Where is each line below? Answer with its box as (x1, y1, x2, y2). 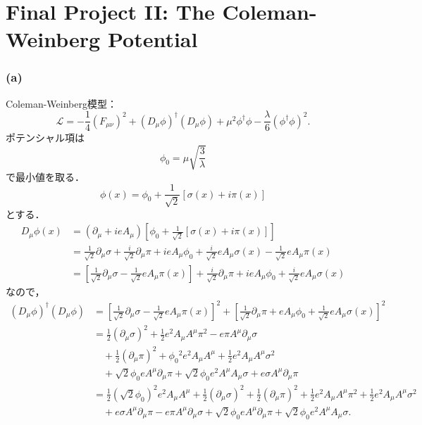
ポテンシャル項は (6, 130, 85, 145)
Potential (107, 25, 198, 53)
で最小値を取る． (6, 169, 85, 184)
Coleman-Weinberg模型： (6, 96, 117, 110)
